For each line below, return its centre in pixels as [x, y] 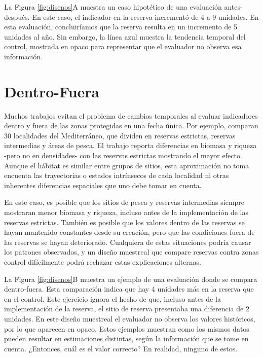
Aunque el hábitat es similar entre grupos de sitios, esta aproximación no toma [127, 165]
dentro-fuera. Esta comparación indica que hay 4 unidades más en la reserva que [129, 289]
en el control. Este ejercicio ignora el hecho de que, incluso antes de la [112, 298]
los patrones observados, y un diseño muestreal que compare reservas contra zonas [131, 252]
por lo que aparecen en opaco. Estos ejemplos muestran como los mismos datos [127, 328]
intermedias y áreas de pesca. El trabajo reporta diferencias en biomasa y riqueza [130, 145]
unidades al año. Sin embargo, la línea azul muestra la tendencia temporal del [125, 36]
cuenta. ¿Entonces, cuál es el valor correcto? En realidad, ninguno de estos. [121, 348]
